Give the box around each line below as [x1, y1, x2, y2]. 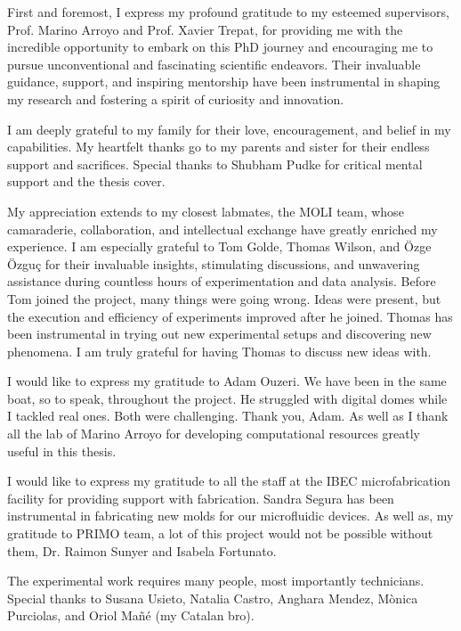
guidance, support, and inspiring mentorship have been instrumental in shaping [7, 72, 441, 91]
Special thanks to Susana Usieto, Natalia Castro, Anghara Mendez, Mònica [7, 588, 418, 607]
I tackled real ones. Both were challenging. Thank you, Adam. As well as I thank [7, 406, 449, 425]
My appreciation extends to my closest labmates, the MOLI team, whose [7, 201, 404, 220]
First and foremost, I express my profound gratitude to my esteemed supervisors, [7, 3, 449, 20]
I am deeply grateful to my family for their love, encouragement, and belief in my [7, 119, 451, 138]
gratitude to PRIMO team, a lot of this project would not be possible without [7, 524, 433, 543]
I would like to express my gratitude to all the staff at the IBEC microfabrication [7, 471, 451, 490]
